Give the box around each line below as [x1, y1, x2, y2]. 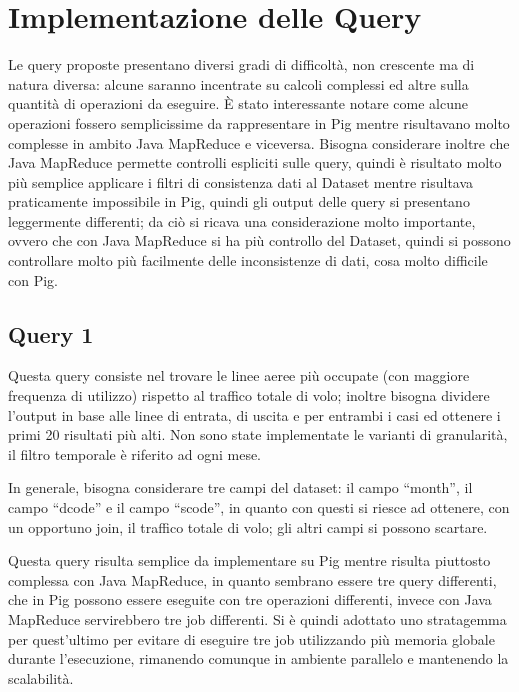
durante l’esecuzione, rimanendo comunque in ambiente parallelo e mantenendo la [8, 648, 509, 669]
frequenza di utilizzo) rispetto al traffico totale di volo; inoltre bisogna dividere [8, 385, 490, 406]
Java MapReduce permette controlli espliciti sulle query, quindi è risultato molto [8, 152, 502, 173]
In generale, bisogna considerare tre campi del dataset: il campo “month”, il [8, 477, 473, 498]
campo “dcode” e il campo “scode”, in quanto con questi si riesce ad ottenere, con [8, 497, 510, 518]
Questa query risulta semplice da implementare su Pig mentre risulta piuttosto [8, 550, 491, 571]
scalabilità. [8, 667, 74, 688]
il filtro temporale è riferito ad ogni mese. [8, 443, 262, 464]
